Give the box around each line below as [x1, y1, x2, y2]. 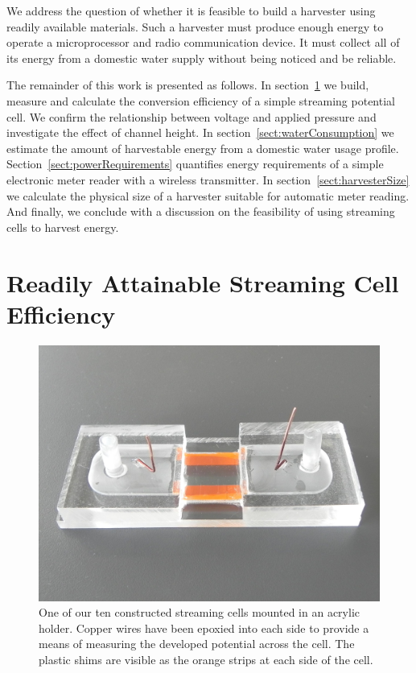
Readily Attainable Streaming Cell [6, 266, 399, 299]
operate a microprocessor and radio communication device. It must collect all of [6, 34, 400, 51]
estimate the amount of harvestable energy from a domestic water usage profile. [6, 139, 399, 156]
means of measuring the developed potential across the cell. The [39, 635, 355, 652]
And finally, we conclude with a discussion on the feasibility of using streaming [6, 203, 395, 220]
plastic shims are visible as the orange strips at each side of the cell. [39, 651, 373, 667]
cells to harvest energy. [6, 218, 119, 235]
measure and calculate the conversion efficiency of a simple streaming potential [6, 92, 395, 109]
